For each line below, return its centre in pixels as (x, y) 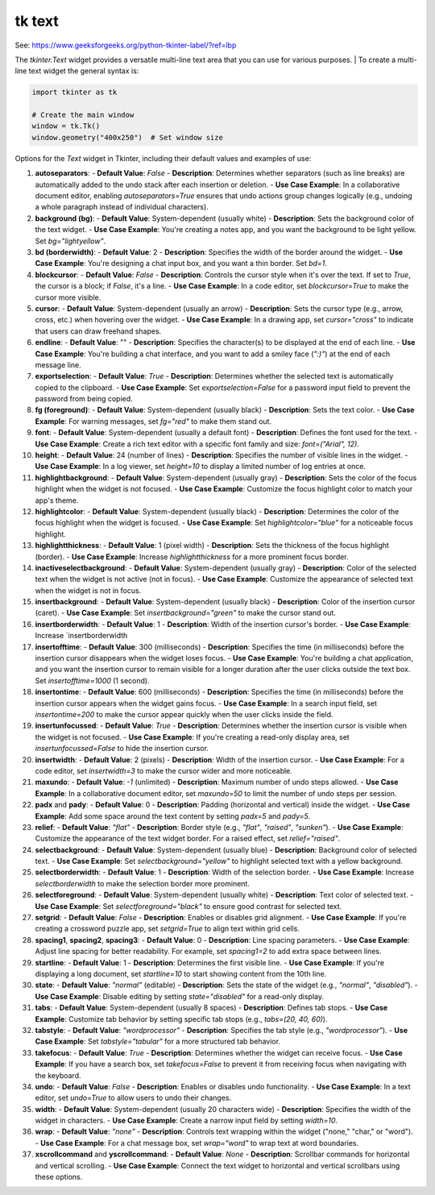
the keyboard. (58, 1075)
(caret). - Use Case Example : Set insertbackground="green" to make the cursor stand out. (185, 613)
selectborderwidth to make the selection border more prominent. (142, 883)
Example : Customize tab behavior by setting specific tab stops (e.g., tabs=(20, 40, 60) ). (181, 1019)
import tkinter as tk (75, 92)
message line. (58, 365)
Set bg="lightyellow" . (70, 241)
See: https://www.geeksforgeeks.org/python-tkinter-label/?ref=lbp (126, 45)
